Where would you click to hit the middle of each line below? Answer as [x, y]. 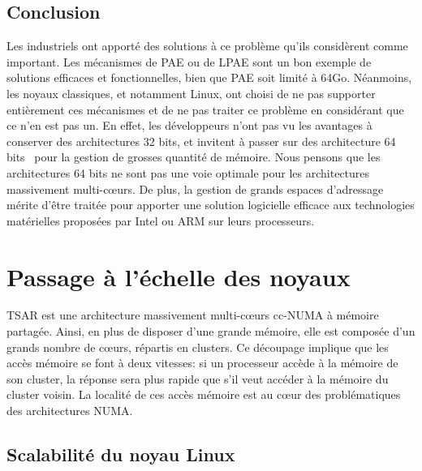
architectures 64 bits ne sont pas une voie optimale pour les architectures [188, 172]
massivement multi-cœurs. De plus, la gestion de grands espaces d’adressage [195, 188]
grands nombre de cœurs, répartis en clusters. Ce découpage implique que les [198, 347]
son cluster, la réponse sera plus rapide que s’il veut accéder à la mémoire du [198, 378]
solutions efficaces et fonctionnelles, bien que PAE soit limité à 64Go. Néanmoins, [209, 77]
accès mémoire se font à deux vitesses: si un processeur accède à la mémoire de [202, 363]
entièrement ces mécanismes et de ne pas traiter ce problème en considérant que [205, 109]
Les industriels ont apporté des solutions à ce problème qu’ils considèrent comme [207, 46]
